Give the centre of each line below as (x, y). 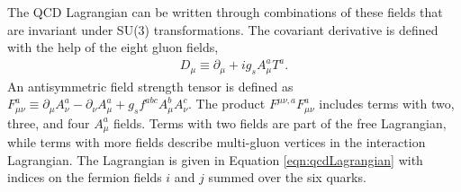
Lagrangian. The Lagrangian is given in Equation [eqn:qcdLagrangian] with (215, 159)
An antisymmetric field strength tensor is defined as (150, 86)
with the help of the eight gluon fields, (113, 47)
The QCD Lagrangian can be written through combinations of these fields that (225, 12)
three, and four (49, 122)
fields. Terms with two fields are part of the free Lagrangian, (280, 122)
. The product (227, 104)
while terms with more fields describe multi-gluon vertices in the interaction (217, 142)
